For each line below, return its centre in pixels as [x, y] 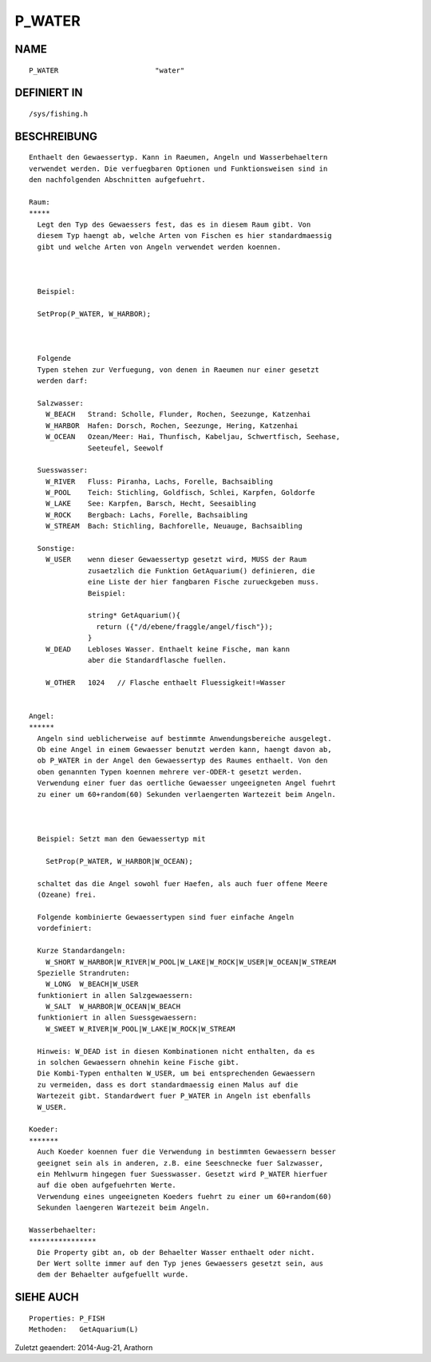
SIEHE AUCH [47, 1297]
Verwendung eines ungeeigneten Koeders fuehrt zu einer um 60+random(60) [184, 1196]
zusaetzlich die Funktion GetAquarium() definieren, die [202, 570]
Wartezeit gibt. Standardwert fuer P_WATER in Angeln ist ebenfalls [174, 1096]
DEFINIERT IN [49, 93]
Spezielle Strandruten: [84, 973]
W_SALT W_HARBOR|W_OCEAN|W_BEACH [113, 1007]
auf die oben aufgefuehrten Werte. [107, 1185]
